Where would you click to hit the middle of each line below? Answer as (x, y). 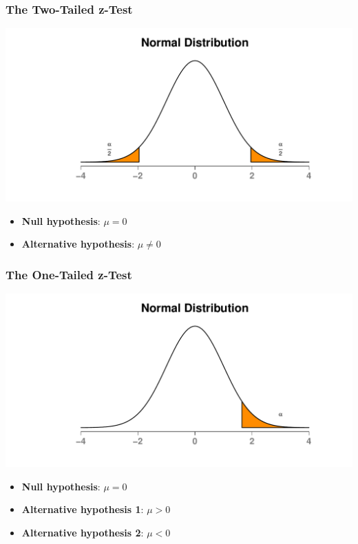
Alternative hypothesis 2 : (83, 532)
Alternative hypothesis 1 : (83, 509)
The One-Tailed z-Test (69, 274)
